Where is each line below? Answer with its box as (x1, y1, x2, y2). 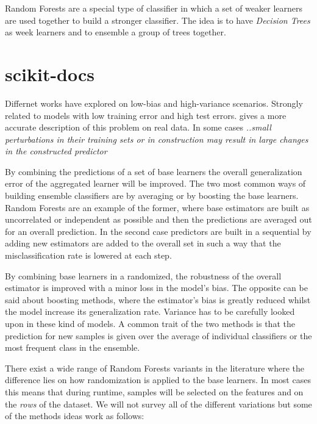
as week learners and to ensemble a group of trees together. (5, 26, 226, 38)
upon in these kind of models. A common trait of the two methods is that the (5, 317, 295, 329)
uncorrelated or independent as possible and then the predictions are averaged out (5, 213, 312, 226)
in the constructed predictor (5, 145, 107, 157)
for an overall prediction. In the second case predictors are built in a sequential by (5, 225, 312, 237)
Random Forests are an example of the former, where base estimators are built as (5, 201, 310, 214)
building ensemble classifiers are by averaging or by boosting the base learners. (5, 189, 299, 202)
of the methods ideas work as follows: (5, 409, 144, 422)
